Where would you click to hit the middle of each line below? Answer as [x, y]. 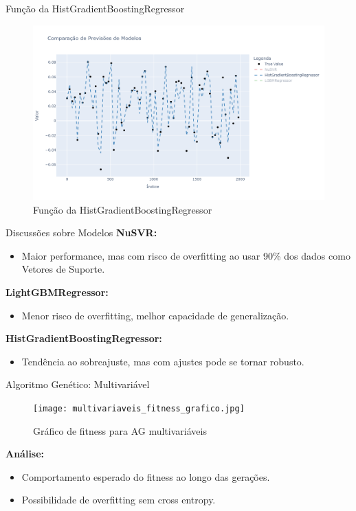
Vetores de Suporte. [63, 269]
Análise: [25, 454]
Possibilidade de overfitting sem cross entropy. [119, 500]
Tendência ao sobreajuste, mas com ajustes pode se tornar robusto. [163, 361]
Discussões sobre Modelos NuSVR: [81, 232]
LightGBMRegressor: [57, 292]
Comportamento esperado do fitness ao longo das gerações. [146, 476]
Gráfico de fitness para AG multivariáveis [120, 430]
